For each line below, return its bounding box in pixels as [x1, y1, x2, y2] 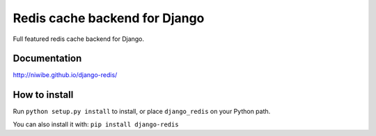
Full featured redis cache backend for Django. [13, 35, 145, 43]
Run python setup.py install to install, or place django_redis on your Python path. [13, 108, 271, 116]
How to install [13, 89, 74, 101]
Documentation [13, 53, 82, 65]
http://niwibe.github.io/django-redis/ [13, 71, 118, 79]
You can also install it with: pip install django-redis [13, 120, 179, 128]
